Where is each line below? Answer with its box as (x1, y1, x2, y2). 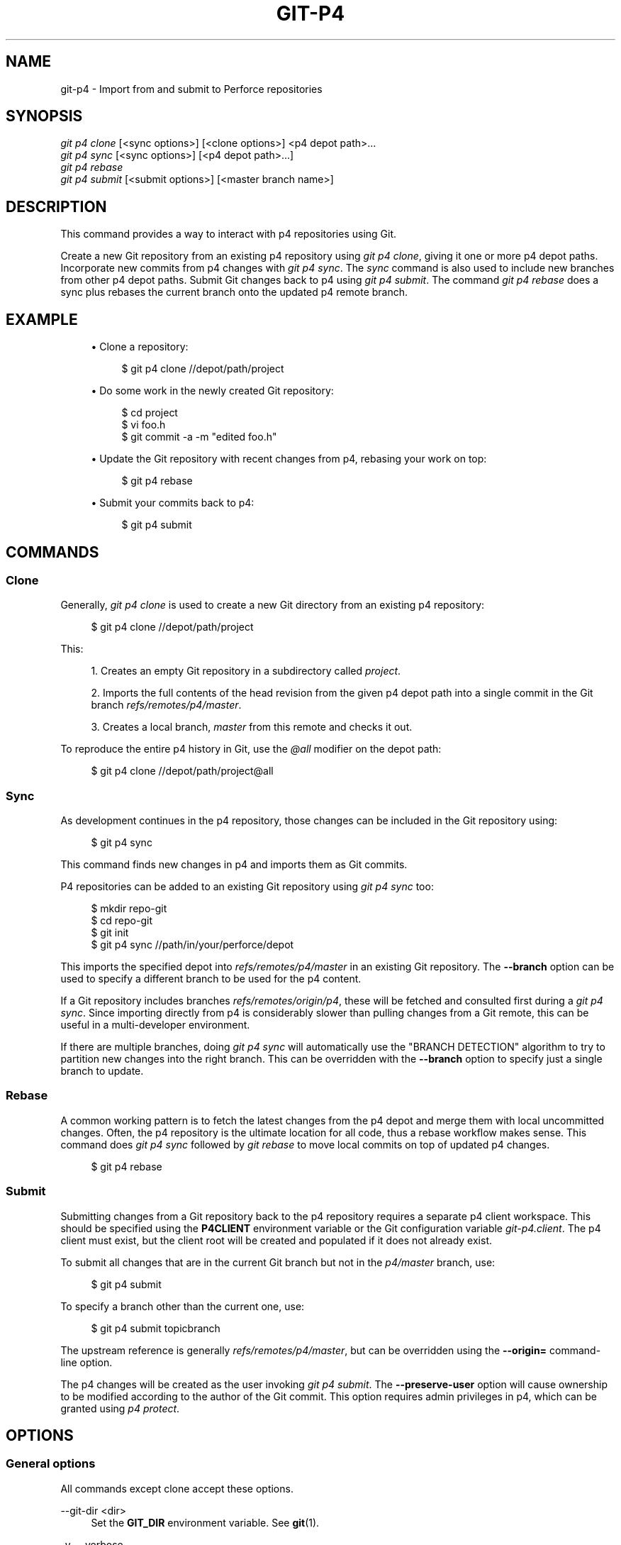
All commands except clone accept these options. (60, 1482, 293, 1495)
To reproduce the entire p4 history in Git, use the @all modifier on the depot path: (60, 743, 442, 755)
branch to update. (60, 1065, 144, 1078)
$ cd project (121, 406, 178, 419)
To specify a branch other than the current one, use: (60, 1300, 305, 1312)
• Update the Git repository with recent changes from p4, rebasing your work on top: (91, 453, 487, 465)
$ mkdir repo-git (91, 902, 167, 915)
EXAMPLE (6, 310, 78, 328)
